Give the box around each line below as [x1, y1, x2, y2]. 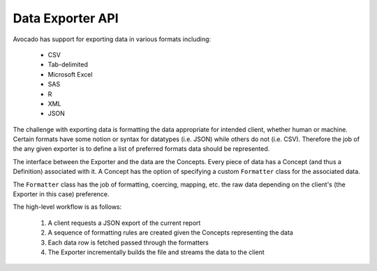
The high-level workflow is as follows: [13, 203, 122, 211]
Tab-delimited [47, 60, 89, 69]
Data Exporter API [13, 10, 119, 26]
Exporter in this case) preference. [13, 190, 110, 198]
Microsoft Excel [47, 70, 93, 78]
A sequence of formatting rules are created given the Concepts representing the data [47, 228, 293, 237]
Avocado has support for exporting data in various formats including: [13, 35, 212, 43]
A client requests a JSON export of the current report [47, 219, 201, 227]
